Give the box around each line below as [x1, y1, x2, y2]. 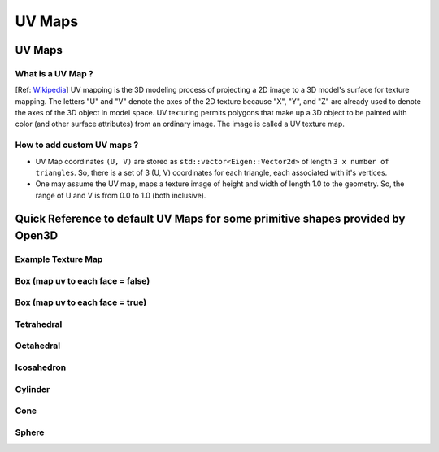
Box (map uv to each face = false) [15, 275, 150, 286]
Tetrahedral [15, 318, 63, 329]
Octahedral [15, 340, 61, 351]
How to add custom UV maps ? [15, 139, 139, 150]
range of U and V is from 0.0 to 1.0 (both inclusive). [35, 190, 206, 200]
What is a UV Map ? [15, 67, 93, 79]
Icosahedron [15, 362, 67, 373]
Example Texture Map [15, 254, 103, 265]
